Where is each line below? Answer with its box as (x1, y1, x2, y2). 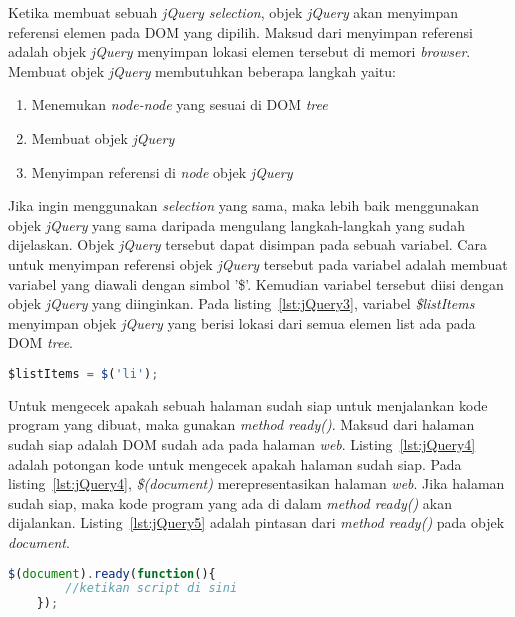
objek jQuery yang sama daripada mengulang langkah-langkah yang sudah (8, 214, 465, 235)
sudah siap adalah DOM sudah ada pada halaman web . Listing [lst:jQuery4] (8, 433, 476, 454)
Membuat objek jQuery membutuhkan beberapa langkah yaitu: (8, 60, 396, 81)
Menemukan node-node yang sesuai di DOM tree (31, 94, 328, 115)
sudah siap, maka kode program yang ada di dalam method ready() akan (8, 492, 452, 513)
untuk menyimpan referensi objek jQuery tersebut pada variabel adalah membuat (8, 253, 508, 274)
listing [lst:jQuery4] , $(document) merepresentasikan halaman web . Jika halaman (8, 473, 505, 494)
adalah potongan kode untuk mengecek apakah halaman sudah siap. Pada (8, 453, 462, 474)
